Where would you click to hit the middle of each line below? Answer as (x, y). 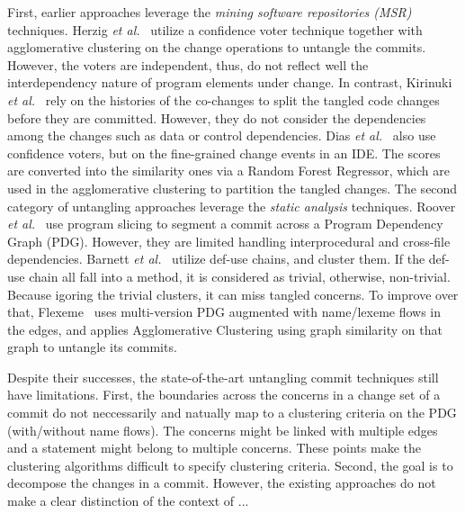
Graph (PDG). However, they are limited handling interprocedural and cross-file (229, 241)
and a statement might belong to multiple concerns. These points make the (214, 448)
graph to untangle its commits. (92, 347)
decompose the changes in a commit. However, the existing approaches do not (222, 483)
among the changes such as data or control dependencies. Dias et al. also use (222, 135)
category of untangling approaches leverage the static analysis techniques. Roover (232, 206)
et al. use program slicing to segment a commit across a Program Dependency (225, 224)
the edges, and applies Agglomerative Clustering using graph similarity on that (225, 329)
